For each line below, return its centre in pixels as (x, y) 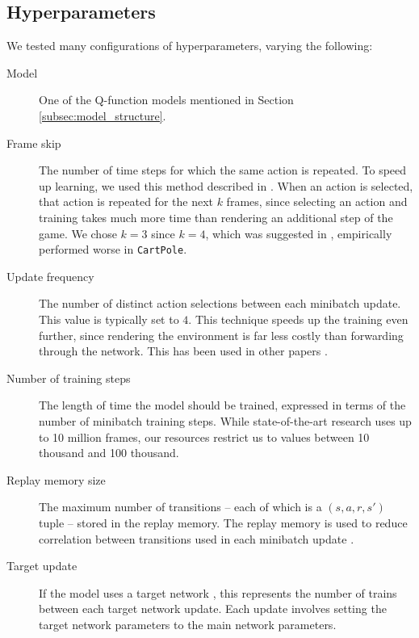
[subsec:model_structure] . (103, 115)
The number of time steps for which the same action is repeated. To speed (223, 170)
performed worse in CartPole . (113, 249)
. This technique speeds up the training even (298, 319)
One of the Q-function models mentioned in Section (166, 100)
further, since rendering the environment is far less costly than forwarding (221, 335)
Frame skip (34, 143)
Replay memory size (56, 479)
